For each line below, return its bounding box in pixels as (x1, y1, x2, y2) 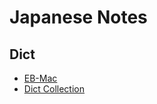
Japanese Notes (9, 6, 148, 29)
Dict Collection (23, 83, 86, 95)
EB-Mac (23, 72, 58, 84)
